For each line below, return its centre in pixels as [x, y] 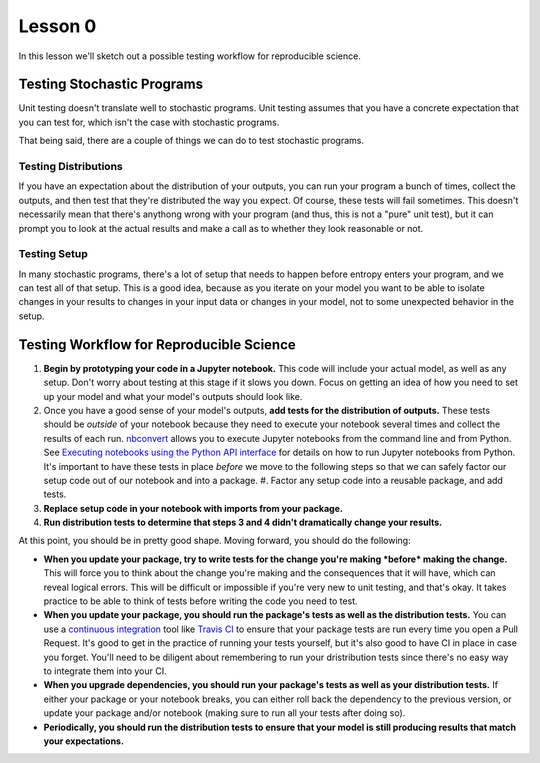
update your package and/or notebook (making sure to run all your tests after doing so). [224, 713]
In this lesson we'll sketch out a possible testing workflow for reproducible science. [190, 56]
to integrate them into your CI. [105, 671]
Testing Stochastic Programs [111, 84]
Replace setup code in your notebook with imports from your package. [193, 508]
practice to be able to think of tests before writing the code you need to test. [201, 601]
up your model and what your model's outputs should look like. [173, 396]
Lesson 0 [57, 26]
